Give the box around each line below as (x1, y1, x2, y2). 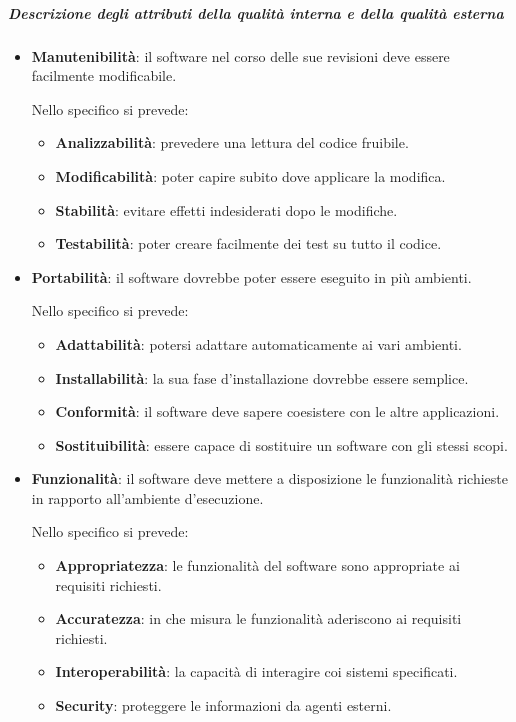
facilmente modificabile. (31, 65, 177, 86)
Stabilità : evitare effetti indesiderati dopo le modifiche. (55, 199, 398, 220)
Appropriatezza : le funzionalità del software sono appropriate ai (55, 555, 460, 576)
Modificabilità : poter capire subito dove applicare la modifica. (55, 165, 446, 186)
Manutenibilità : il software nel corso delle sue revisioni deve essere (31, 45, 450, 66)
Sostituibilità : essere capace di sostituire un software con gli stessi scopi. (55, 434, 508, 455)
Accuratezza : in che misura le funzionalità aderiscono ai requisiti (55, 608, 462, 629)
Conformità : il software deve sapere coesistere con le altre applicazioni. (55, 401, 500, 422)
